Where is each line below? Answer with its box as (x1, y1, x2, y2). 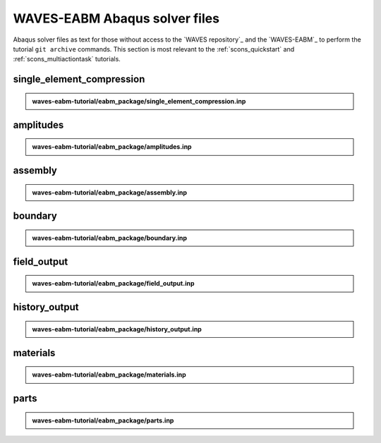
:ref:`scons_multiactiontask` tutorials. (13, 55, 121, 63)
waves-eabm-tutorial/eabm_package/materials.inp (32, 370, 186, 379)
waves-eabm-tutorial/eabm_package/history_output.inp (32, 324, 202, 333)
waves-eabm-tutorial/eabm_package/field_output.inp (32, 279, 195, 288)
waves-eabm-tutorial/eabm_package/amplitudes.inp (32, 142, 192, 151)
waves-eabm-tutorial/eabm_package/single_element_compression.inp (32, 97, 246, 105)
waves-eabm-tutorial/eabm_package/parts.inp (32, 416, 174, 425)
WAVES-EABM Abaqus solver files (13, 11, 220, 26)
